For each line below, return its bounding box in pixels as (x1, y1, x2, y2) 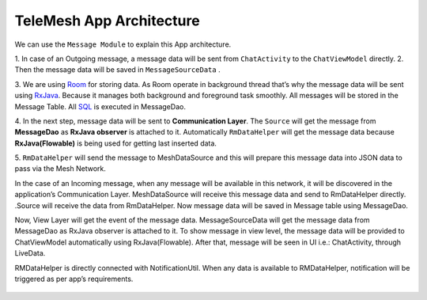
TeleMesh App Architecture (14, 12, 201, 29)
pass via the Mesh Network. (14, 164, 107, 173)
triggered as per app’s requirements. (14, 274, 134, 283)
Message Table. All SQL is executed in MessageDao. (14, 101, 186, 111)
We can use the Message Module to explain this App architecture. (14, 40, 232, 49)
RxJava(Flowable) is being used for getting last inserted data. (14, 139, 217, 148)
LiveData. (14, 249, 46, 258)
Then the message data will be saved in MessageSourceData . (14, 65, 221, 74)
